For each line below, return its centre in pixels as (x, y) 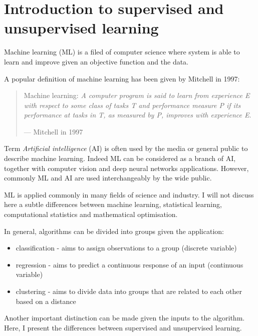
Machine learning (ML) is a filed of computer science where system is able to (122, 52)
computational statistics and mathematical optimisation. (91, 214)
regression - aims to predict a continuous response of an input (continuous (130, 264)
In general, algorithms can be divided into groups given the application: (114, 231)
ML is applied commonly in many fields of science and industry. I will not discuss (129, 194)
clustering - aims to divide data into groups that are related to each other (129, 291)
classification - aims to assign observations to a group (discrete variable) (126, 248)
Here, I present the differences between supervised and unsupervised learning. (123, 327)
